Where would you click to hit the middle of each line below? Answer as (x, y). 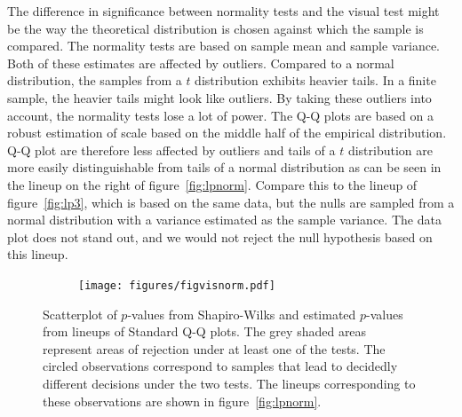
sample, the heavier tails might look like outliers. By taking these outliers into (219, 97)
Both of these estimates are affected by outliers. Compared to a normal (201, 63)
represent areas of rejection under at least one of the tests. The (214, 348)
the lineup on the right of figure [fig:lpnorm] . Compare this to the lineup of (212, 184)
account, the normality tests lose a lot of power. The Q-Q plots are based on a (220, 115)
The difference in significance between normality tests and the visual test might (223, 11)
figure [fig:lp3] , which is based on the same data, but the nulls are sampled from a (231, 202)
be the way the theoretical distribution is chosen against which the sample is (215, 28)
